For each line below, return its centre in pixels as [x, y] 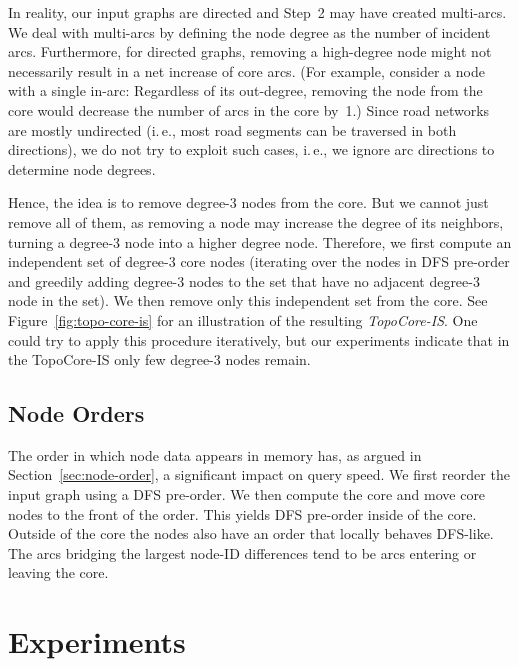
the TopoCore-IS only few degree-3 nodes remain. [159, 359]
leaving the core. [58, 572]
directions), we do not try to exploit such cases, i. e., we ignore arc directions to [251, 149]
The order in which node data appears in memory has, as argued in [215, 454]
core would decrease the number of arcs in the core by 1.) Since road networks [249, 109]
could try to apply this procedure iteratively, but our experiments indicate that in [259, 339]
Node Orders [76, 413]
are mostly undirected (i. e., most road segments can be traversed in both [232, 129]
